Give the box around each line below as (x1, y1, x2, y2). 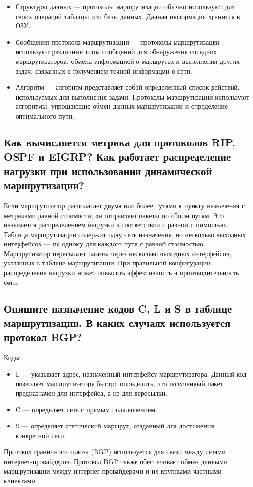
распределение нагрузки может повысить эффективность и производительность (4, 267, 239, 278)
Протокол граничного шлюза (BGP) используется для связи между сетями (4, 446, 226, 457)
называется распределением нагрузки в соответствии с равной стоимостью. (4, 220, 228, 230)
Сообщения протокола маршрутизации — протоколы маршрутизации (15, 37, 220, 47)
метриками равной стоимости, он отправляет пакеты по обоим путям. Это (4, 210, 224, 220)
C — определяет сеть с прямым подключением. (15, 404, 157, 414)
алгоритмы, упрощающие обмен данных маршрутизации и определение (15, 101, 228, 111)
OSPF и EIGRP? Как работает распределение (4, 149, 231, 164)
